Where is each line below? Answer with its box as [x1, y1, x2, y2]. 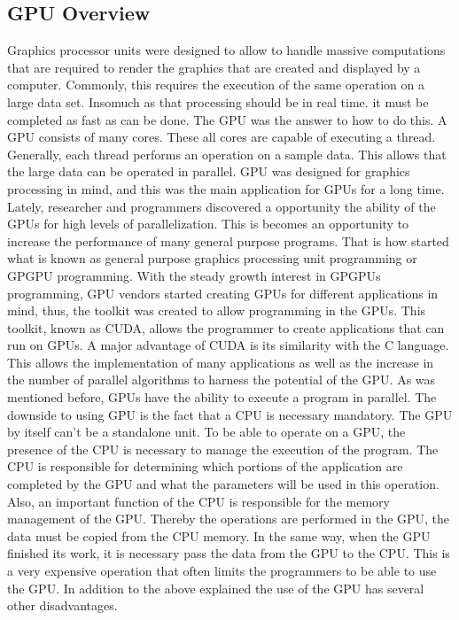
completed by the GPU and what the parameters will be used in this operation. [7, 475, 440, 493]
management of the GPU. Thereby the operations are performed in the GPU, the [7, 509, 450, 528]
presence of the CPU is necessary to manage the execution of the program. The [7, 439, 439, 458]
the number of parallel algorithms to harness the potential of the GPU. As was [7, 370, 436, 389]
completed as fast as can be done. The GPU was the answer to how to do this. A [7, 110, 447, 128]
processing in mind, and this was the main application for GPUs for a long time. [7, 179, 445, 198]
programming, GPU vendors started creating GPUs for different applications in [7, 283, 439, 302]
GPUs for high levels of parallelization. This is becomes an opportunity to [7, 214, 409, 233]
